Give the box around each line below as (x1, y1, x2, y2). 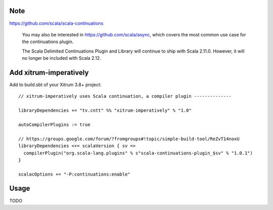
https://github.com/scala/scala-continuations (9, 20, 104, 26)
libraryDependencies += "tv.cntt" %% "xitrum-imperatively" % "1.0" (18, 108, 192, 113)
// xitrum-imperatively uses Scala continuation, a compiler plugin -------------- (18, 94, 232, 99)
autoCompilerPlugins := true (18, 121, 90, 128)
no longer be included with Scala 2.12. (22, 55, 101, 61)
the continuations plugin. (22, 38, 74, 45)
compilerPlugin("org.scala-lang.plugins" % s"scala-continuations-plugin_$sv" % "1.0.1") (23, 150, 253, 156)
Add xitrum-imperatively (9, 68, 89, 77)
